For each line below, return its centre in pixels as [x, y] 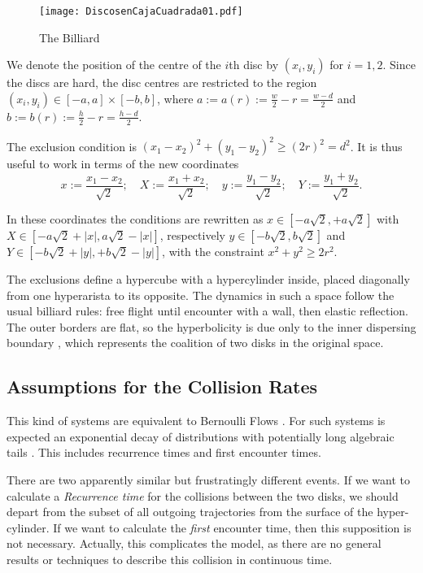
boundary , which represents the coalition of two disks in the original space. [195, 343]
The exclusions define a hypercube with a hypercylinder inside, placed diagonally [208, 278]
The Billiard [70, 37]
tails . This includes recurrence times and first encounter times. [164, 452]
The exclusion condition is [72, 146]
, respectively [192, 234]
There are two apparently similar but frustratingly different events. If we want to [208, 479]
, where [175, 98]
